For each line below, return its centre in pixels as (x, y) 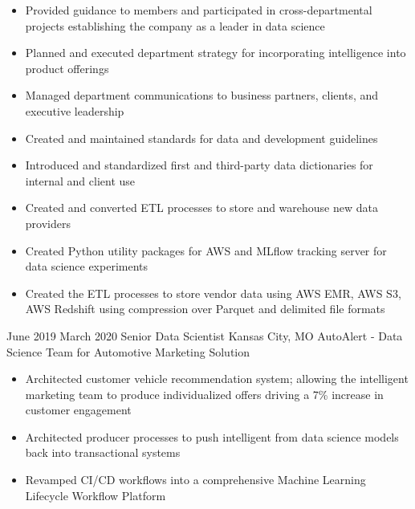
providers (48, 223)
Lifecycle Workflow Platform (96, 495)
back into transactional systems (103, 452)
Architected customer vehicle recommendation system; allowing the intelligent (217, 379)
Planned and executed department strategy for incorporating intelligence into (216, 53)
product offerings (67, 68)
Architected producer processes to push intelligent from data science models (212, 436)
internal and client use (80, 180)
